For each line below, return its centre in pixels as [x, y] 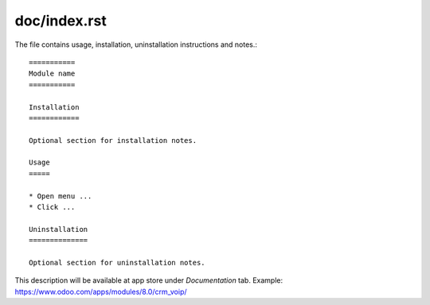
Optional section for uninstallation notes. [117, 263]
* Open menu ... [61, 196]
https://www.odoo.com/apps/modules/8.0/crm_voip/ [101, 291]
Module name [52, 74]
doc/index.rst [61, 21]
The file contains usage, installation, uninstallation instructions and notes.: [136, 44]
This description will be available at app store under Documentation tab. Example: [149, 280]
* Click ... [52, 207]
